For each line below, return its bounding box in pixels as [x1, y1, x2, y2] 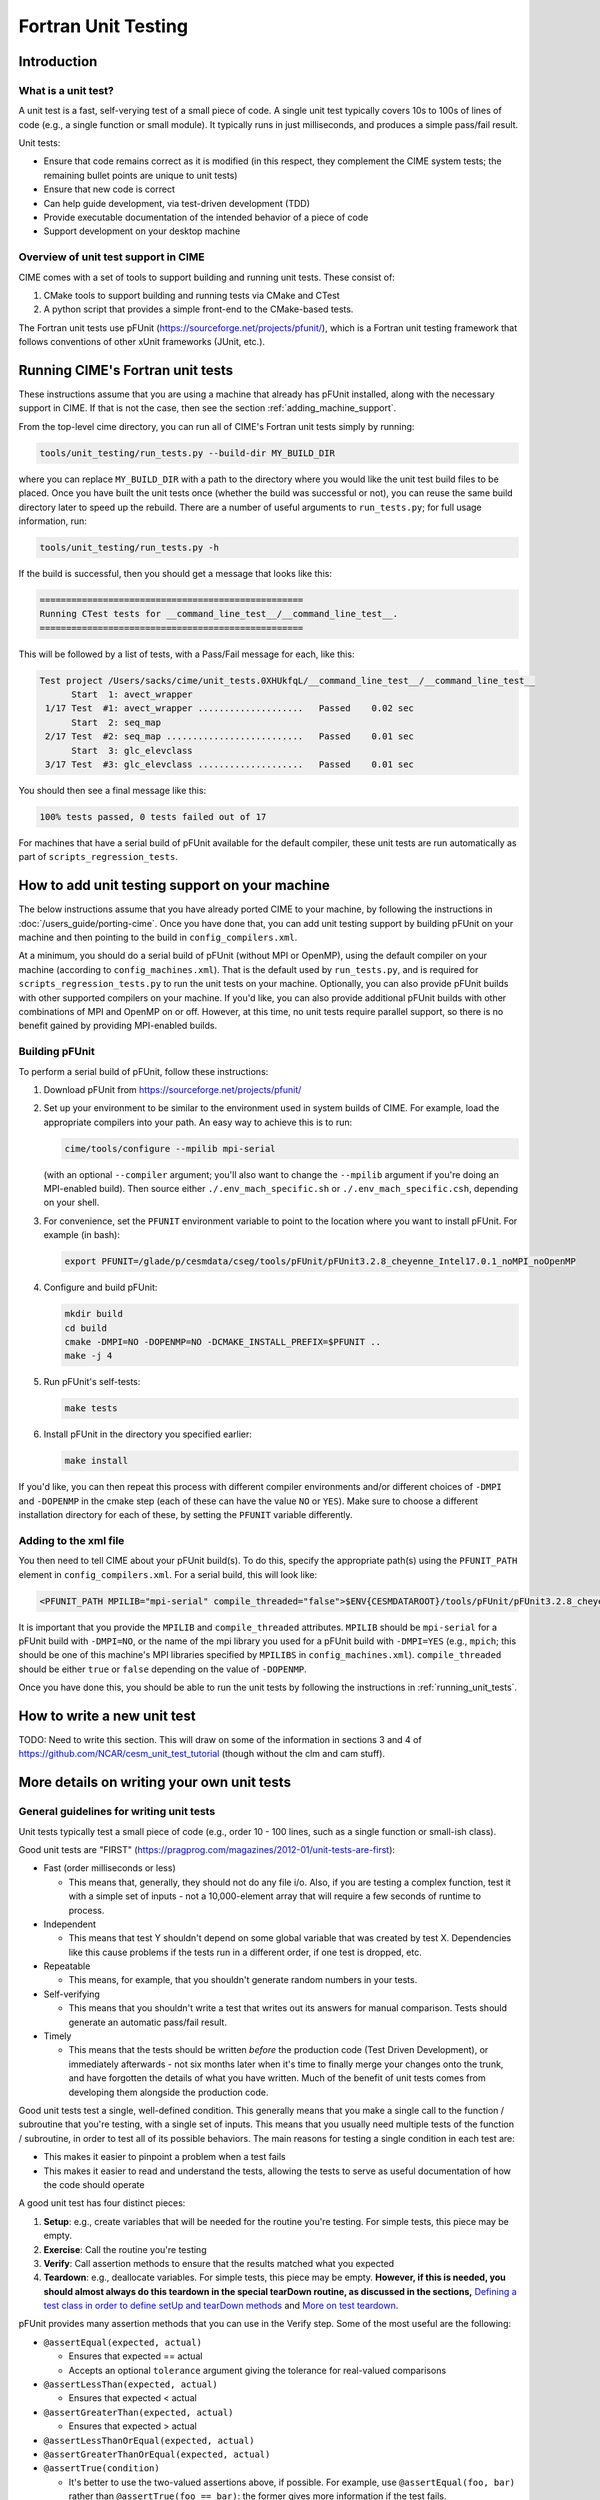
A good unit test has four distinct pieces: [18, 2197, 186, 2209]
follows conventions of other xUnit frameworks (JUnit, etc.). [18, 336, 265, 348]
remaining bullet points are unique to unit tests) [43, 169, 238, 181]
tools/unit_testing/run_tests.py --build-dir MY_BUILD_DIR [39, 447, 335, 459]
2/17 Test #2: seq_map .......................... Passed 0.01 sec [45, 731, 415, 742]
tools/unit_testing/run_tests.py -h [39, 541, 220, 553]
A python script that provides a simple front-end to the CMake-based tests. [43, 303, 354, 315]
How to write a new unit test [18, 1707, 196, 1724]
